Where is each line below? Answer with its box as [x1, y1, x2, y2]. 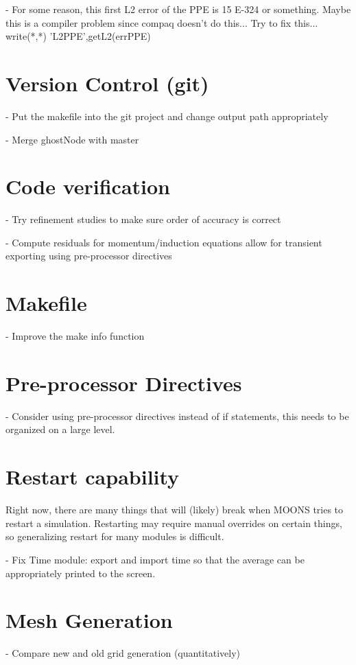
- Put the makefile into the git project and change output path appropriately [5, 108, 329, 123]
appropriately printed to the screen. [5, 565, 156, 580]
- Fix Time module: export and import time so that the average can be [5, 552, 305, 566]
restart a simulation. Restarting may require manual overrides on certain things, [5, 515, 342, 530]
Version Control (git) [5, 69, 209, 97]
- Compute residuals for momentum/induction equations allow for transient [5, 235, 322, 249]
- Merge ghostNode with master [5, 132, 139, 146]
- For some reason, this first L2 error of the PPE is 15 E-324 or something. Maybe [5, 2, 351, 16]
